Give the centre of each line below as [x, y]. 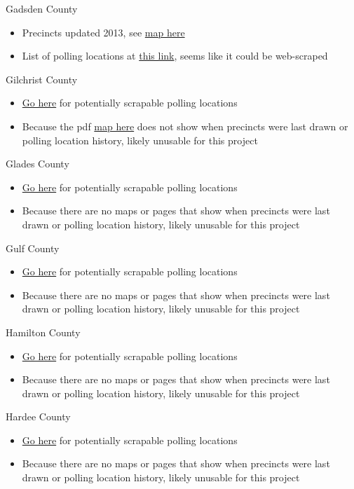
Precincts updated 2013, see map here [103, 32]
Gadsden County [42, 8]
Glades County [38, 164]
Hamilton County [43, 332]
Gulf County [33, 248]
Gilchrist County [42, 79]
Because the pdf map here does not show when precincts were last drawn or [185, 126]
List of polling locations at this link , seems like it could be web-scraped [175, 56]
